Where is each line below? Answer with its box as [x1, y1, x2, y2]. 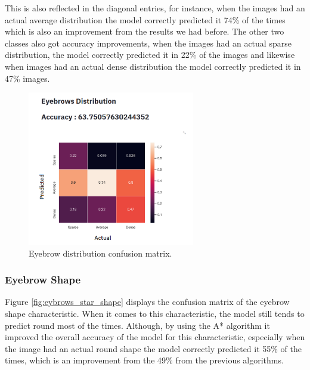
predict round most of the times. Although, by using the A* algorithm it [5, 319, 270, 331]
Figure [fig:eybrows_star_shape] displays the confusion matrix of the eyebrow [5, 295, 290, 308]
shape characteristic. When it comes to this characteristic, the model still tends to [5, 307, 305, 320]
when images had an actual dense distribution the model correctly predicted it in [5, 60, 301, 72]
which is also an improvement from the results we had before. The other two [5, 25, 284, 38]
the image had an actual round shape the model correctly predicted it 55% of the [5, 342, 302, 354]
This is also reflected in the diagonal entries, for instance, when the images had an [5, 2, 305, 14]
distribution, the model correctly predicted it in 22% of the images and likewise [5, 48, 295, 61]
